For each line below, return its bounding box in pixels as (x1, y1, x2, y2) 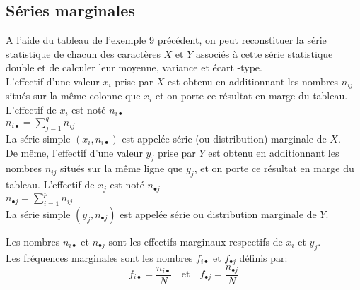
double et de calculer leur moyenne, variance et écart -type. (6, 60, 262, 75)
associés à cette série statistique (195, 46, 333, 61)
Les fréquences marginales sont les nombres (6, 250, 193, 265)
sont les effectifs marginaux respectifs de (108, 234, 283, 248)
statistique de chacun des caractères (6, 46, 161, 61)
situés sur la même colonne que (6, 88, 141, 103)
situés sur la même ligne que (60, 161, 183, 176)
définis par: (239, 250, 288, 265)
